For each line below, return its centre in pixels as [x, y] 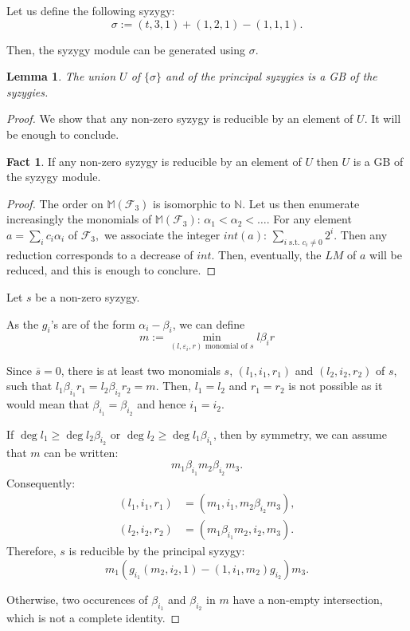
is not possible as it [336, 386]
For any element [312, 219]
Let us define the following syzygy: [91, 10]
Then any [364, 234]
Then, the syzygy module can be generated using [126, 49]
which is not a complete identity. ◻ [94, 618]
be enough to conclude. [63, 134]
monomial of [226, 346]
